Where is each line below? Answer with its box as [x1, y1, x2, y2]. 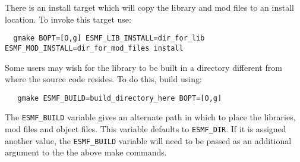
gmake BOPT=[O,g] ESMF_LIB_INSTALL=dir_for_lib [13, 34, 205, 43]
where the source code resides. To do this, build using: [5, 73, 202, 85]
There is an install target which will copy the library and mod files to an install [5, 1, 294, 13]
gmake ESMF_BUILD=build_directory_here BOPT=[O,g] [17, 94, 222, 102]
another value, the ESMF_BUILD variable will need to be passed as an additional [5, 134, 292, 147]
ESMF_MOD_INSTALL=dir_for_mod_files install [5, 43, 184, 52]
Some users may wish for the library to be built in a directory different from [5, 61, 282, 73]
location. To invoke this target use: [5, 13, 131, 25]
